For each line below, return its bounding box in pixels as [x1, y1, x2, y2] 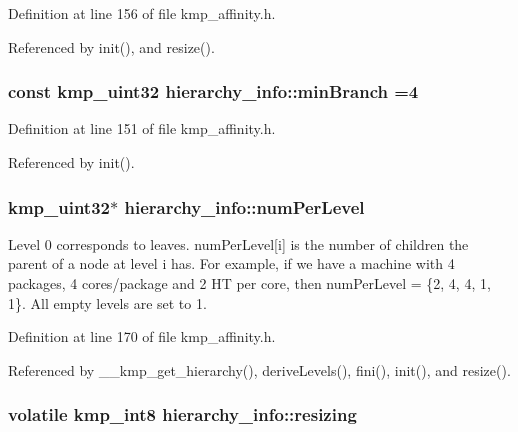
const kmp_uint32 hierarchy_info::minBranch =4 [8, 79, 419, 104]
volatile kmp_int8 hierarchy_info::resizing [8, 402, 357, 427]
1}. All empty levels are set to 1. [8, 292, 207, 313]
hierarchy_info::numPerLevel [124, 194, 365, 219]
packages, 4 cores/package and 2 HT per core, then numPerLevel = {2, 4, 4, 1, [8, 273, 491, 293]
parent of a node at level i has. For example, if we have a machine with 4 [8, 253, 455, 274]
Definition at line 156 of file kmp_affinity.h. [8, 3, 276, 23]
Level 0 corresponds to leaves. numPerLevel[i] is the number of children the [8, 233, 469, 254]
